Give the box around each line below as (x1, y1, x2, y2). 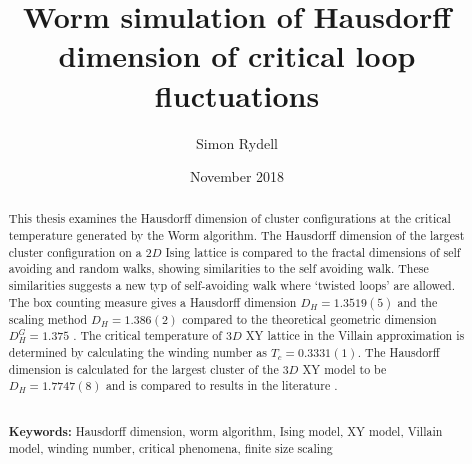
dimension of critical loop (58, 35, 416, 76)
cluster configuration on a (8, 243, 142, 260)
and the (397, 293, 438, 310)
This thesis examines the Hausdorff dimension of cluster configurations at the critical (8, 210, 451, 227)
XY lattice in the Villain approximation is (245, 327, 465, 344)
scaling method (8, 310, 88, 327)
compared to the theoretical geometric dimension (182, 310, 437, 327)
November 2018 (189, 166, 285, 187)
